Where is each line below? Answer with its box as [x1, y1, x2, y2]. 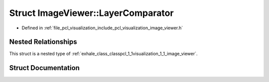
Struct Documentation [9, 64, 80, 72]
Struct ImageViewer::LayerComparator [9, 7, 174, 18]
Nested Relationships [9, 38, 77, 46]
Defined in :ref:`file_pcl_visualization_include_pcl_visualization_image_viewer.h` [21, 25, 183, 31]
